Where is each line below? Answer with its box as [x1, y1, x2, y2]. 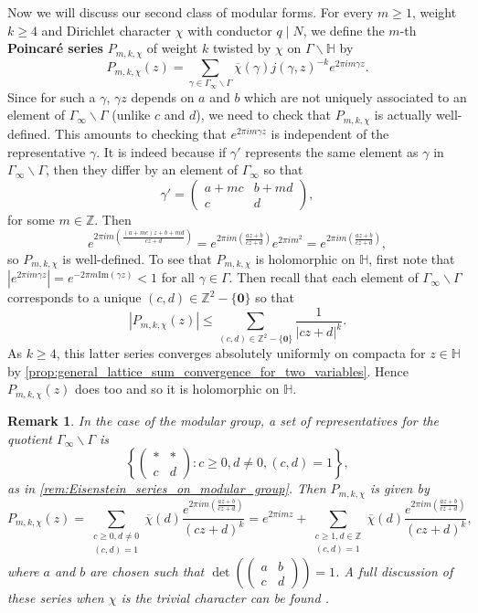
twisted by [212, 38, 271, 58]
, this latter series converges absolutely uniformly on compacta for [56, 343, 426, 363]
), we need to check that [196, 105, 331, 124]
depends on [131, 87, 195, 106]
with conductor [187, 20, 272, 39]
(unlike [112, 105, 151, 124]
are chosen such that [90, 562, 205, 581]
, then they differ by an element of [46, 160, 239, 179]
